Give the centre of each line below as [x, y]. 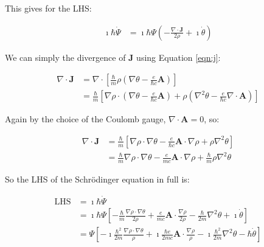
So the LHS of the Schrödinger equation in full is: [97, 179]
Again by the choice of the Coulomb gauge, [85, 119]
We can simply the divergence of [65, 57]
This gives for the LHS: [48, 8]
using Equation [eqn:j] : [179, 57]
